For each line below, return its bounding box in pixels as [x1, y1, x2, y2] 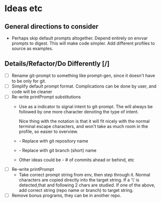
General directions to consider [4, 22, 99, 31]
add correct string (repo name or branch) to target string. [18, 187, 134, 193]
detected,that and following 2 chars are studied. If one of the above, [18, 182, 156, 188]
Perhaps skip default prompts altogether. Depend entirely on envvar [11, 35, 148, 41]
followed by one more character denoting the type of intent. [18, 109, 139, 114]
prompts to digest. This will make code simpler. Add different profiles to [11, 40, 155, 46]
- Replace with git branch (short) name [18, 148, 97, 153]
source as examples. [11, 46, 54, 51]
